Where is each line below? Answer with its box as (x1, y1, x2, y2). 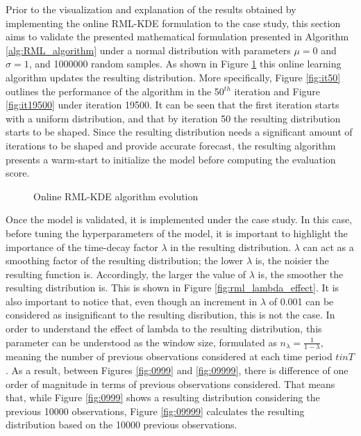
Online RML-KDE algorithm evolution (33, 188, 199, 203)
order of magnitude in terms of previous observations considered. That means (6, 376, 335, 391)
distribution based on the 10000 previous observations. (6, 417, 237, 432)
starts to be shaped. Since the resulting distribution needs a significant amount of (6, 124, 353, 139)
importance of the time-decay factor (6, 239, 158, 254)
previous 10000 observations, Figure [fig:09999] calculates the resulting (6, 403, 305, 418)
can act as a (303, 239, 354, 254)
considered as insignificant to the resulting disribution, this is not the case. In (6, 307, 335, 322)
